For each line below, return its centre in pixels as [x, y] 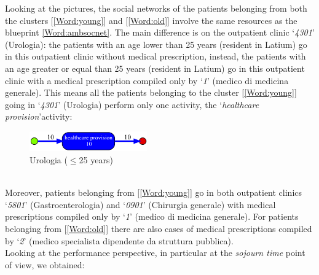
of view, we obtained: [45, 264]
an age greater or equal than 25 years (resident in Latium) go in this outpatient [155, 68]
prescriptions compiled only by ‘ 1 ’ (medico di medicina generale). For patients [152, 216]
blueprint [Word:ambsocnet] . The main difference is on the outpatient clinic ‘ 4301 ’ [160, 32]
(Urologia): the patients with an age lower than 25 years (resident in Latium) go [156, 44]
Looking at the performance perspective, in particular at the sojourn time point [155, 253]
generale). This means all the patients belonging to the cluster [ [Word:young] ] [151, 92]
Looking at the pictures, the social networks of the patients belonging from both [156, 8]
